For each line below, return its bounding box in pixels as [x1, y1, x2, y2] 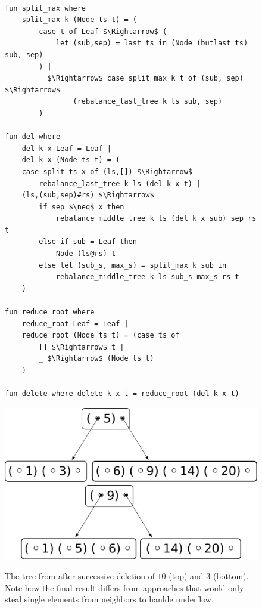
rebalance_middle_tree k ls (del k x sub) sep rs [55, 214, 257, 223]
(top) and [169, 570, 204, 582]
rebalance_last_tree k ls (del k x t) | [39, 179, 201, 188]
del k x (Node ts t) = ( [21, 156, 120, 165]
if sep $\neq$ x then [39, 202, 124, 211]
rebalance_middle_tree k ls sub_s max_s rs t [55, 273, 239, 282]
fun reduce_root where [5, 308, 95, 317]
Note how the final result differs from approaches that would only [5, 581, 244, 593]
